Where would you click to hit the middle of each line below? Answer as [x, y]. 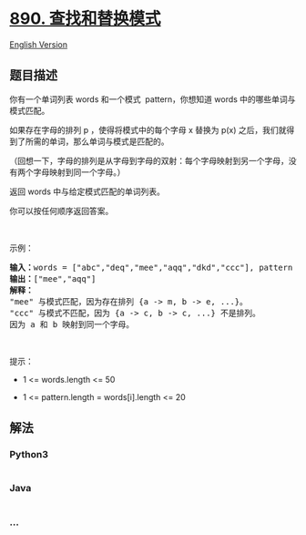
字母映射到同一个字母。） [79, 172]
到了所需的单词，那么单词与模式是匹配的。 [89, 141]
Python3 [29, 455]
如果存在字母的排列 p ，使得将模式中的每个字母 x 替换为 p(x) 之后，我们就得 [152, 129]
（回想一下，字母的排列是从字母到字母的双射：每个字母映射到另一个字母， [149, 160]
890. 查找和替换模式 [85, 19]
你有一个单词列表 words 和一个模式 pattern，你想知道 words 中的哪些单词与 [153, 99]
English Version [39, 44]
